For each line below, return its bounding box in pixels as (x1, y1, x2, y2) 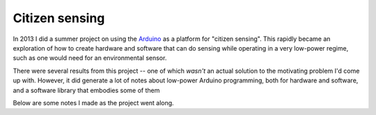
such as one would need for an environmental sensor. (13, 54, 167, 62)
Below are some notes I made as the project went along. (13, 98, 174, 107)
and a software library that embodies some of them (13, 86, 160, 94)
